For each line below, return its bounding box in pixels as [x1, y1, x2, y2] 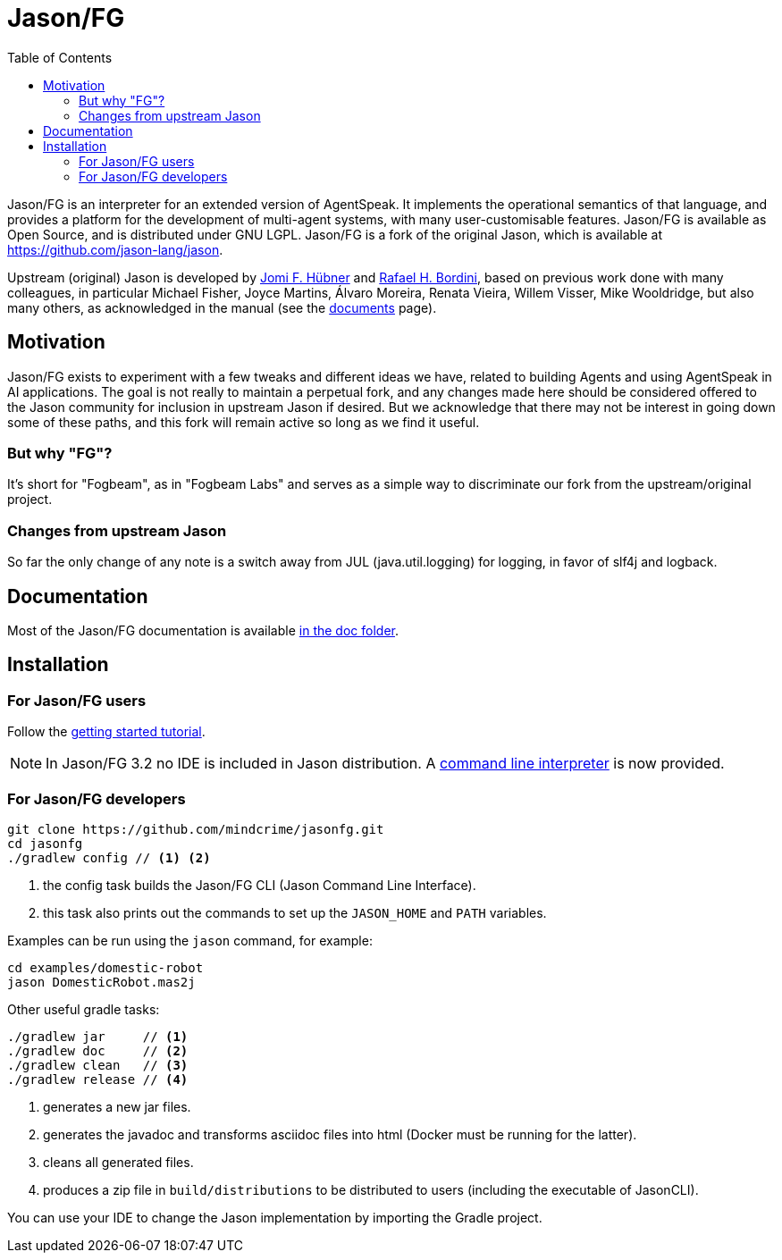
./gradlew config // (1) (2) [7, 850, 211, 865]
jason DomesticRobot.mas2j [7, 974, 196, 989]
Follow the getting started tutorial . [7, 724, 206, 740]
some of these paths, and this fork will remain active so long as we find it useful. [7, 414, 480, 430]
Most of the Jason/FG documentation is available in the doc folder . [7, 622, 399, 638]
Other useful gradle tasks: [7, 1001, 160, 1017]
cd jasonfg [7, 836, 83, 851]
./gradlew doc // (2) [7, 1043, 189, 1058]
